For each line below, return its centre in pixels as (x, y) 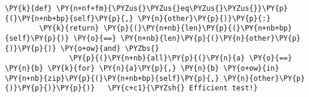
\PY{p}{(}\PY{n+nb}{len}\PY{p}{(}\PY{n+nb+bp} (198, 28)
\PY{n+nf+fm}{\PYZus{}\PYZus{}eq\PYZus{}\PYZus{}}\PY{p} (172, 8)
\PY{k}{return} (69, 28)
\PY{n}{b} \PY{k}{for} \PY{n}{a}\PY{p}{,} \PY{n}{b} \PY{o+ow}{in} (142, 68)
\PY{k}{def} (28, 8)
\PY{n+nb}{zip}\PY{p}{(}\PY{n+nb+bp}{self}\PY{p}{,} (112, 78)
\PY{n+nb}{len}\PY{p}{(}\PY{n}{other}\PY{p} (210, 38)
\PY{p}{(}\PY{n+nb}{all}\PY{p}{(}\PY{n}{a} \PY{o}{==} (181, 58)
